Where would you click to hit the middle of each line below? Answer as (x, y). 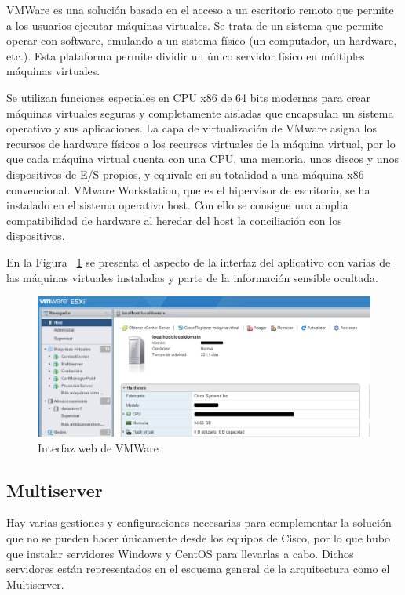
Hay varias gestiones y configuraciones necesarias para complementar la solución (199, 522)
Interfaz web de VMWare (99, 447)
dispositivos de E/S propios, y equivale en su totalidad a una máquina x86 (185, 174)
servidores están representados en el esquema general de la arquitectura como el (198, 569)
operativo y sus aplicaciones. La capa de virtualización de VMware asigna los (192, 128)
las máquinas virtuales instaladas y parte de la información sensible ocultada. (192, 277)
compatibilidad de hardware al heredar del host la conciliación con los (174, 220)
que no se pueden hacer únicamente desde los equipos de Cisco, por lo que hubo (198, 537)
